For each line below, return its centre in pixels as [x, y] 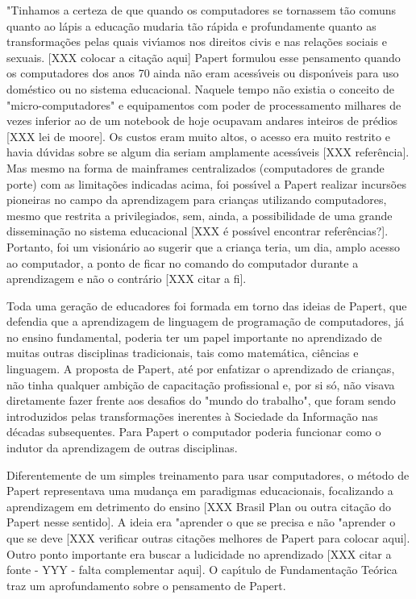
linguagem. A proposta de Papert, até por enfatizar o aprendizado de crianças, [201, 369]
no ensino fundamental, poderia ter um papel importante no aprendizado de [194, 337]
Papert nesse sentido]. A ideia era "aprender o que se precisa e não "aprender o [201, 522]
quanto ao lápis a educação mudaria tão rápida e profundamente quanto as [191, 25]
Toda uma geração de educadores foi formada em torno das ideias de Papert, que [207, 305]
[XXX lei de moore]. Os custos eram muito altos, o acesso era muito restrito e [198, 136]
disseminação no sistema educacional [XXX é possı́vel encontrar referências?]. [198, 231]
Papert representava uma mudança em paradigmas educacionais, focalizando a [200, 491]
